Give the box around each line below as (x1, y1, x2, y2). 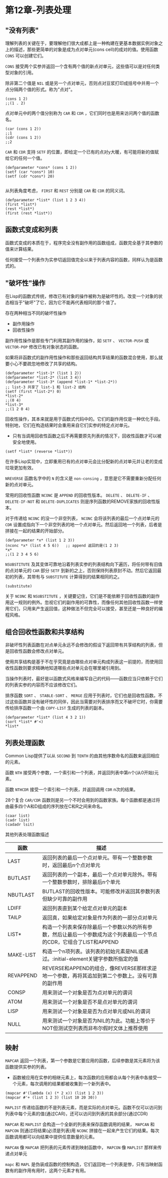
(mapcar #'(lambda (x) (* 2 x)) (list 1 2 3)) (5, 1091, 104, 1096)
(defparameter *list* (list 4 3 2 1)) (5, 715, 86, 720)
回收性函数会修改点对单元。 (9, 648, 66, 654)
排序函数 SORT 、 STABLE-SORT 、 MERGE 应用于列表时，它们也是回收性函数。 (5, 693, 158, 699)
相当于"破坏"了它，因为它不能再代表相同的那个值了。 (9, 299, 119, 305)
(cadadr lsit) (5, 822, 35, 827)
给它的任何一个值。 (5, 155, 45, 161)
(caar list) (5, 813, 30, 819)
